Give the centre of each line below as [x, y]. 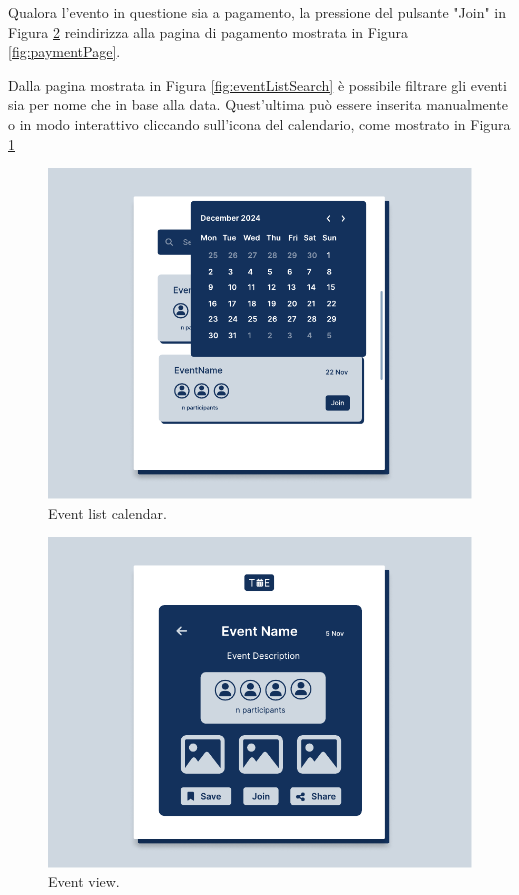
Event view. [84, 881]
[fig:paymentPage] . [64, 51]
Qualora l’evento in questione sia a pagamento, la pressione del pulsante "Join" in [257, 12]
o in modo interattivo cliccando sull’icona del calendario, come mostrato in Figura [259, 123]
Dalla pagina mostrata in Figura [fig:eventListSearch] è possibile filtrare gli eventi [257, 84]
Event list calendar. [107, 512]
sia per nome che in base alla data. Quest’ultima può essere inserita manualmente [258, 104]
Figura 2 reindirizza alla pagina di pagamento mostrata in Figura [208, 31]
